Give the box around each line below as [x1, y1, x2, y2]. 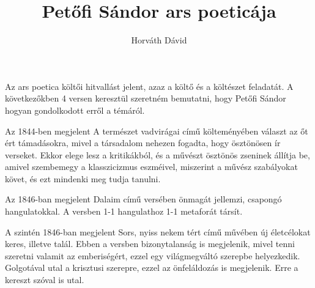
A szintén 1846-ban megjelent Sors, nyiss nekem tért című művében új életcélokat [5, 225, 311, 238]
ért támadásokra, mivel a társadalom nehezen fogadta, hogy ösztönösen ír [5, 136, 281, 149]
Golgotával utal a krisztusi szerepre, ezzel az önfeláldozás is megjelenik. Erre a [5, 261, 298, 274]
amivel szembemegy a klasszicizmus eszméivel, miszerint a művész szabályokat [5, 160, 298, 173]
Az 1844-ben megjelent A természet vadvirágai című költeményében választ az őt [5, 124, 308, 137]
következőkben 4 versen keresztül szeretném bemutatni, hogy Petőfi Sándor [5, 92, 286, 105]
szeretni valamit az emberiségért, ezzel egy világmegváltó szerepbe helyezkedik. [5, 249, 300, 262]
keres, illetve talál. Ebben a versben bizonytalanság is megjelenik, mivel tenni [5, 237, 295, 250]
